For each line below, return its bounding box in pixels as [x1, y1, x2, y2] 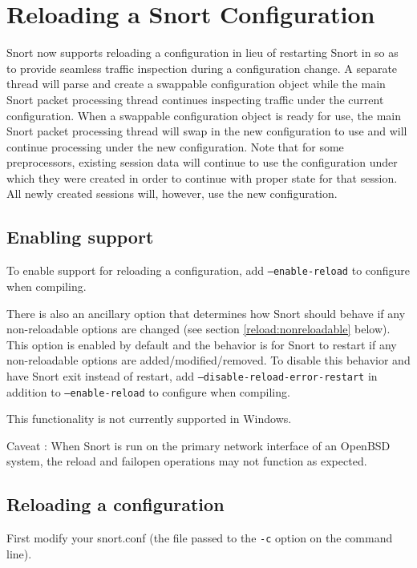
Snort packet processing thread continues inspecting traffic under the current [6, 91, 384, 107]
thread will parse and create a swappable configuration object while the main [6, 75, 386, 92]
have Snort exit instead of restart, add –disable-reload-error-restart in [6, 367, 378, 384]
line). [6, 545, 32, 562]
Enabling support [6, 224, 154, 249]
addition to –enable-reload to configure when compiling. [6, 383, 290, 400]
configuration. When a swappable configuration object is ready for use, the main [6, 107, 401, 123]
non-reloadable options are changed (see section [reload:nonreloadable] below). [6, 320, 391, 337]
